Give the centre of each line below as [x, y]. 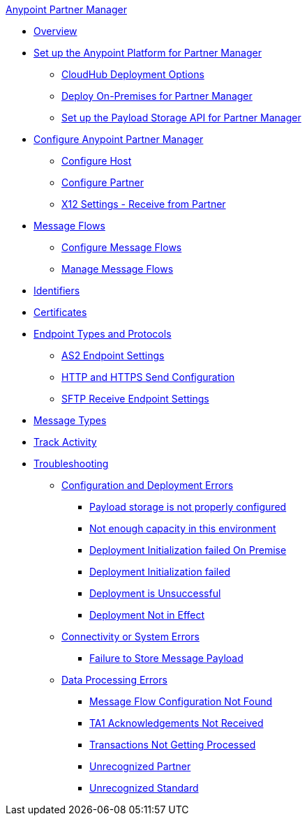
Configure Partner [103, 182]
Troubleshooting [71, 464]
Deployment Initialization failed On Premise [188, 550]
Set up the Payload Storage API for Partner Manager [181, 118]
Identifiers [57, 291]
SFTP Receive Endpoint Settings [135, 399]
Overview [55, 31]
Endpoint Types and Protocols [103, 334]
